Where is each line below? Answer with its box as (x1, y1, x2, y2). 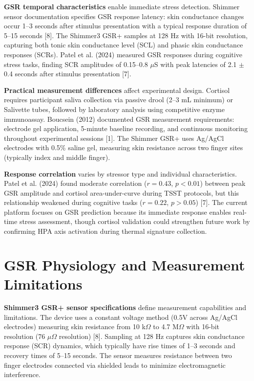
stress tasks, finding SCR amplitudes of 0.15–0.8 (4, 59, 148, 69)
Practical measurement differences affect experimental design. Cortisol (4, 85, 230, 95)
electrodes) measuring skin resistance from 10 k (4, 321, 146, 332)
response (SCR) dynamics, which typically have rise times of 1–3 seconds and (4, 340, 235, 351)
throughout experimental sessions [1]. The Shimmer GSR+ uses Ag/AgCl (4, 133, 224, 143)
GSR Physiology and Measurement (4, 254, 245, 274)
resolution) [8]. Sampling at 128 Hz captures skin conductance (59, 331, 245, 341)
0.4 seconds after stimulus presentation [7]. (4, 68, 131, 79)
